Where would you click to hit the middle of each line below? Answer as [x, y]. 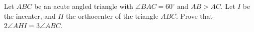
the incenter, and [30, 16]
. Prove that [195, 16]
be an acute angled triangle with [84, 6]
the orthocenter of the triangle [112, 16]
